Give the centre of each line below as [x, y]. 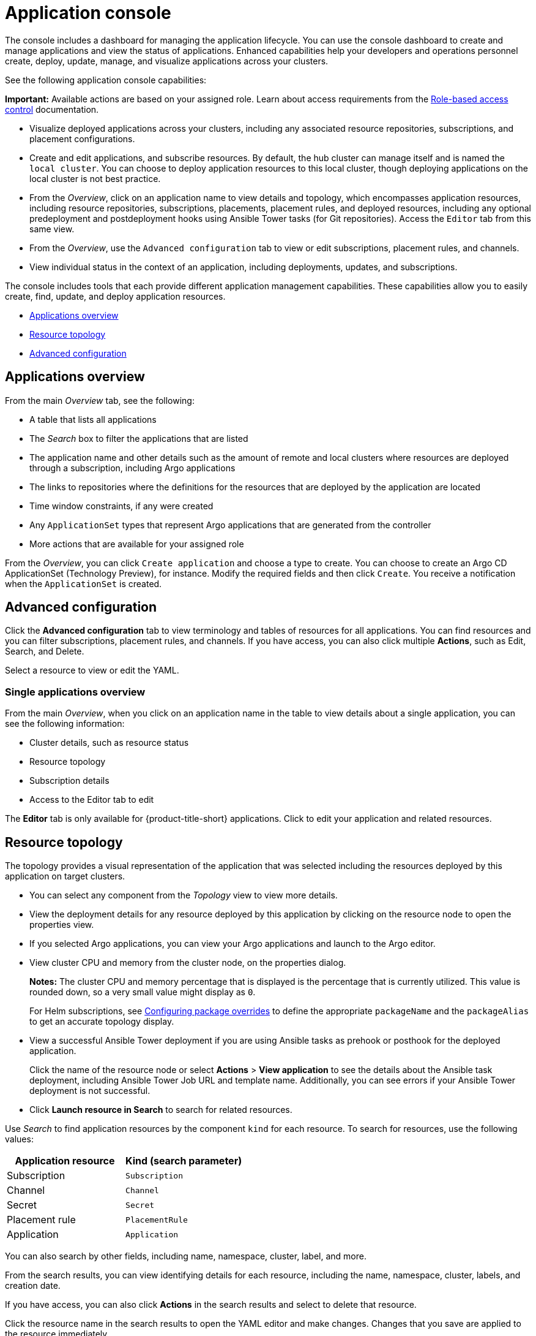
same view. [52, 229]
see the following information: [65, 724]
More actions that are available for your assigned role [137, 544]
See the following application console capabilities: [106, 80]
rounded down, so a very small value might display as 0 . [143, 992]
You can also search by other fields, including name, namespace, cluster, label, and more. [186, 1256]
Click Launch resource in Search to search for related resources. [161, 1110]
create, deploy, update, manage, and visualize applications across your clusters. [167, 61]
